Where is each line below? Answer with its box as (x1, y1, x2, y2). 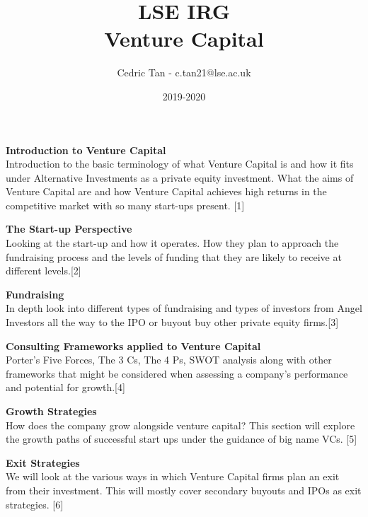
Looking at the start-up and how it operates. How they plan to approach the (6, 236, 339, 250)
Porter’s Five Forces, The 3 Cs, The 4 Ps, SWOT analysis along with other (6, 352, 332, 367)
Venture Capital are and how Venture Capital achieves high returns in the (6, 184, 327, 199)
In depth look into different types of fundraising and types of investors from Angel (6, 301, 362, 315)
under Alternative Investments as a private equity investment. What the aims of (6, 170, 354, 185)
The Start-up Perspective (6, 221, 132, 236)
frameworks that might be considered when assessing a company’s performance (6, 366, 348, 381)
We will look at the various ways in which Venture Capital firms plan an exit (6, 469, 340, 484)
